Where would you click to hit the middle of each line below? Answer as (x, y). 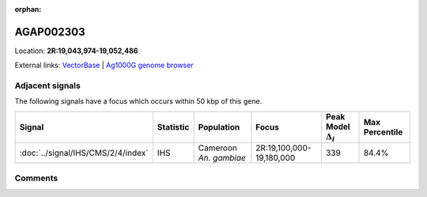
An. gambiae (222, 158)
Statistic (173, 127)
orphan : (28, 9)
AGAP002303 (50, 32)
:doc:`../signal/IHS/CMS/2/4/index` (84, 153)
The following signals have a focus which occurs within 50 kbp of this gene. (138, 101)
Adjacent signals (47, 85)
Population (219, 127)
